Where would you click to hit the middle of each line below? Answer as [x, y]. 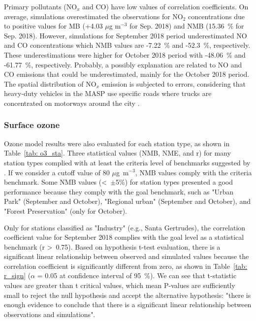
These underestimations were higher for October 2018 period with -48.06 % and [125, 54]
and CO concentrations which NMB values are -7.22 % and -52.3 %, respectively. [127, 45]
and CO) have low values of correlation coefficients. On [165, 6]
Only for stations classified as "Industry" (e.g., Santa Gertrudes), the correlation [125, 227]
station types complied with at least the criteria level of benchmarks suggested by [127, 162]
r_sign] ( [17, 275]
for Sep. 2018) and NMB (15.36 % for [187, 26]
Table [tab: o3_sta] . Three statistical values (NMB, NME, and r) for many [117, 153]
